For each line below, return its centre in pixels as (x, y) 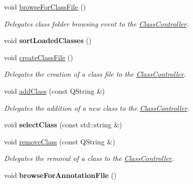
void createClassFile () (39, 57)
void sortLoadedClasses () (48, 40)
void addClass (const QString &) (54, 90)
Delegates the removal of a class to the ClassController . (89, 158)
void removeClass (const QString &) (60, 141)
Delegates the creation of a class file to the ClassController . (95, 74)
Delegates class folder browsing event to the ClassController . (96, 23)
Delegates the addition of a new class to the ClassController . (97, 108)
